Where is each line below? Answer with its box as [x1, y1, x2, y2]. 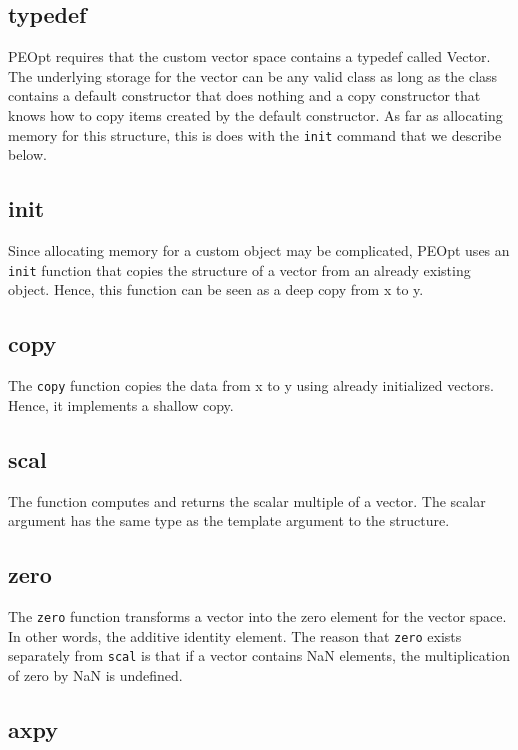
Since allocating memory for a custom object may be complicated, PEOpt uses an [8, 240, 510, 261]
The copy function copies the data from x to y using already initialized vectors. [8, 375, 494, 396]
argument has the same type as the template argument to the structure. [8, 510, 450, 531]
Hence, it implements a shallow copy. [8, 394, 234, 415]
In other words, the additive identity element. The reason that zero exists [8, 625, 462, 646]
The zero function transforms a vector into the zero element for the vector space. [8, 605, 507, 626]
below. [8, 144, 47, 165]
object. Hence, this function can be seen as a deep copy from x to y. [8, 279, 424, 300]
